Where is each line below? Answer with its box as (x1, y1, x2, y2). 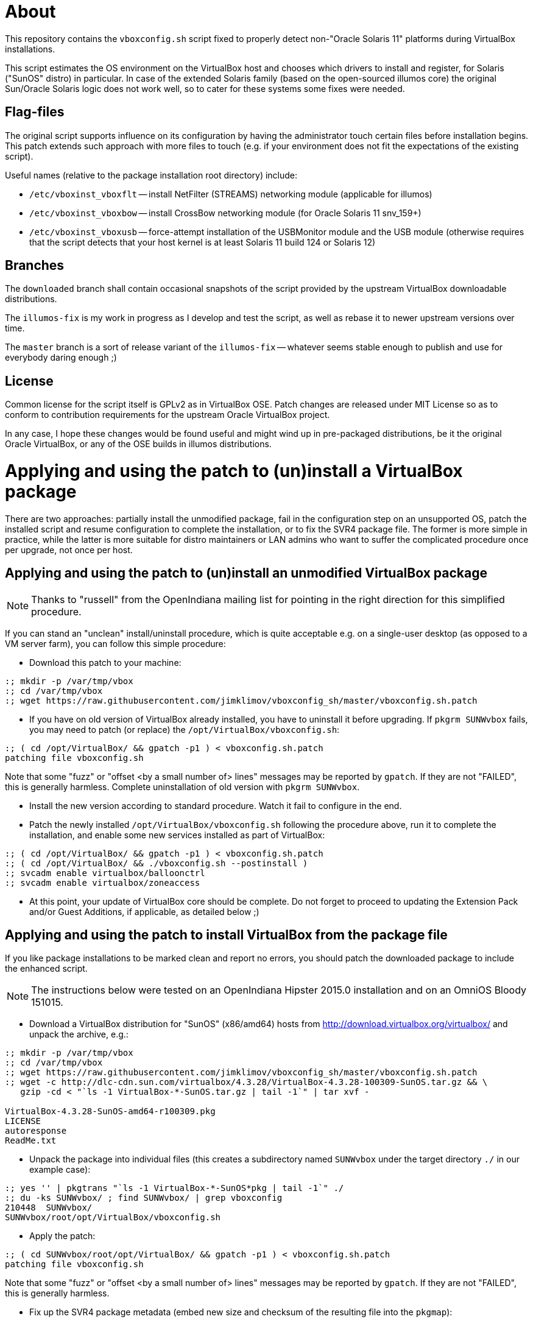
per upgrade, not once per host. (5, 544, 133, 555)
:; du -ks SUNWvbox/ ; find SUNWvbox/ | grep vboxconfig (5, 1193, 283, 1203)
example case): (29, 1164, 91, 1175)
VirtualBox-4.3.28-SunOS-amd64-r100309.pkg (5, 1106, 216, 1117)
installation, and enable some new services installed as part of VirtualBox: (29, 829, 325, 840)
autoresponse (5, 1126, 67, 1136)
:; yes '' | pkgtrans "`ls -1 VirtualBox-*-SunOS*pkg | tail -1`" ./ (5, 1183, 344, 1193)
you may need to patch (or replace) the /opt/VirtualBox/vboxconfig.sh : (29, 724, 340, 735)
